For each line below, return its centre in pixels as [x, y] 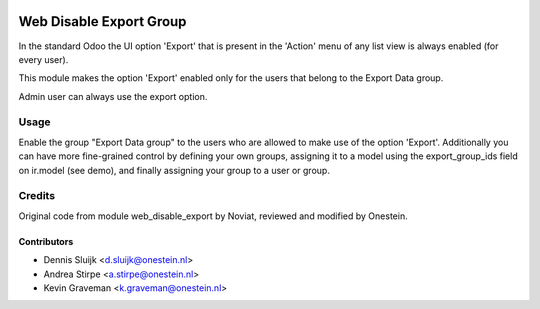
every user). [43, 59]
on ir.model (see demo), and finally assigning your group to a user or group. [174, 170]
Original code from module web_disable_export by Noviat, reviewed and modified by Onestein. [213, 216]
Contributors [46, 241]
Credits [36, 196]
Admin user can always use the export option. [113, 96]
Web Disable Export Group [102, 21]
